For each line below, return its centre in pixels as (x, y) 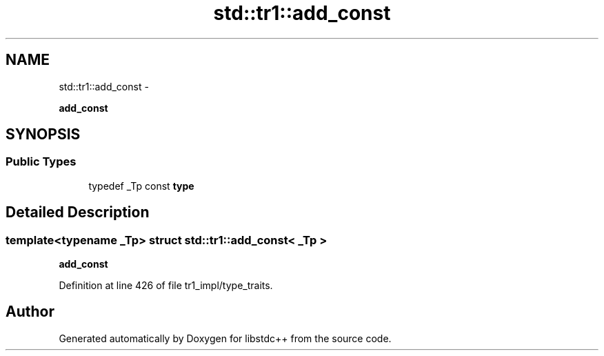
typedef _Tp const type (141, 186)
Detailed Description (78, 212)
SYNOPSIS (43, 135)
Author (30, 312)
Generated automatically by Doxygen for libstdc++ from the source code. (225, 338)
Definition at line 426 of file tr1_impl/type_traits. (166, 286)
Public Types (41, 162)
